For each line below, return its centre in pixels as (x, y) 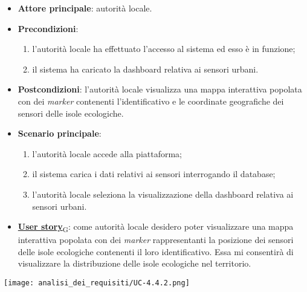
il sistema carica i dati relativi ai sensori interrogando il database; (154, 174)
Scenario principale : (60, 133)
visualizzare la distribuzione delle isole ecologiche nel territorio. (134, 263)
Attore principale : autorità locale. (85, 8)
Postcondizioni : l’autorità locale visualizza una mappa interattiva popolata (160, 89)
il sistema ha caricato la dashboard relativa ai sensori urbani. (145, 69)
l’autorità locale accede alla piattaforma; (107, 153)
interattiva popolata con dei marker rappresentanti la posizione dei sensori (156, 240)
